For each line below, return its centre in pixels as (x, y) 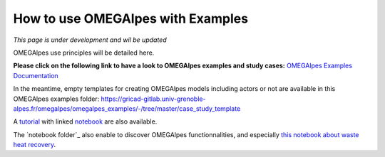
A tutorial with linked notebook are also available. (85, 121)
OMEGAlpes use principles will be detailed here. (84, 53)
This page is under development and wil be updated (90, 40)
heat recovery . (35, 145)
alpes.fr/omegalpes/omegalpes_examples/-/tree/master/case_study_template (127, 108)
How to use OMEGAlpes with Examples (131, 18)
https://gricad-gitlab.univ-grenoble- (153, 99)
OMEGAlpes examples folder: (56, 99)
